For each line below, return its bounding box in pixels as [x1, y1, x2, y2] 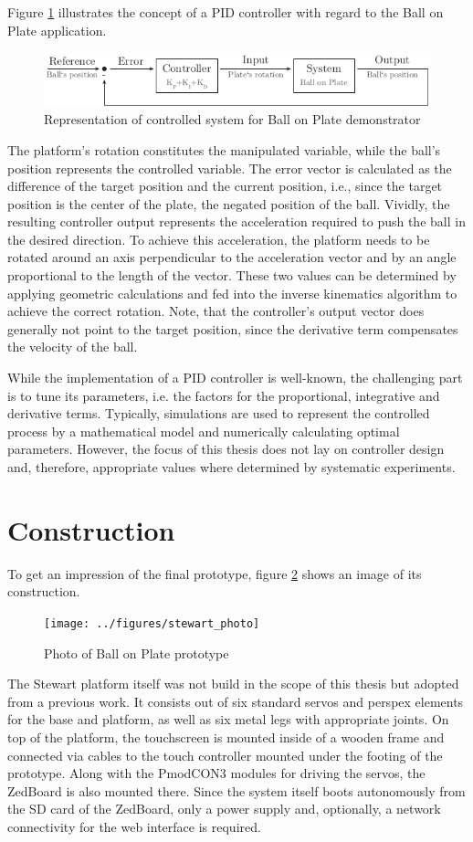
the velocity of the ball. [7, 337, 138, 356]
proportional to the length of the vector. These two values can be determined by [7, 266, 457, 285]
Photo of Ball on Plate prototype [44, 643, 229, 662]
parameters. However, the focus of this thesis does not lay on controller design [7, 439, 445, 458]
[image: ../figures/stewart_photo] [44, 616, 260, 630]
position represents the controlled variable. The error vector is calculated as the [7, 158, 452, 177]
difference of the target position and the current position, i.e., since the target [7, 176, 443, 195]
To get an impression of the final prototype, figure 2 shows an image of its [7, 563, 422, 583]
